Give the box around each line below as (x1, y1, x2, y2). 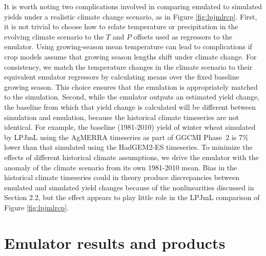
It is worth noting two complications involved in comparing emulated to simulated (4, 1, 262, 11)
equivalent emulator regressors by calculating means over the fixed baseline (4, 71, 239, 82)
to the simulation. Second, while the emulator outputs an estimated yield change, (4, 91, 260, 102)
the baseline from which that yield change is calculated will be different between (4, 101, 256, 112)
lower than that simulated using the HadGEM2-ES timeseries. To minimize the (4, 142, 253, 152)
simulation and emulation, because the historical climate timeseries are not (4, 111, 239, 122)
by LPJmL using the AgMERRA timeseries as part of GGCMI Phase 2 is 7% (4, 131, 249, 142)
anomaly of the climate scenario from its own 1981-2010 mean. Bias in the (4, 162, 237, 172)
